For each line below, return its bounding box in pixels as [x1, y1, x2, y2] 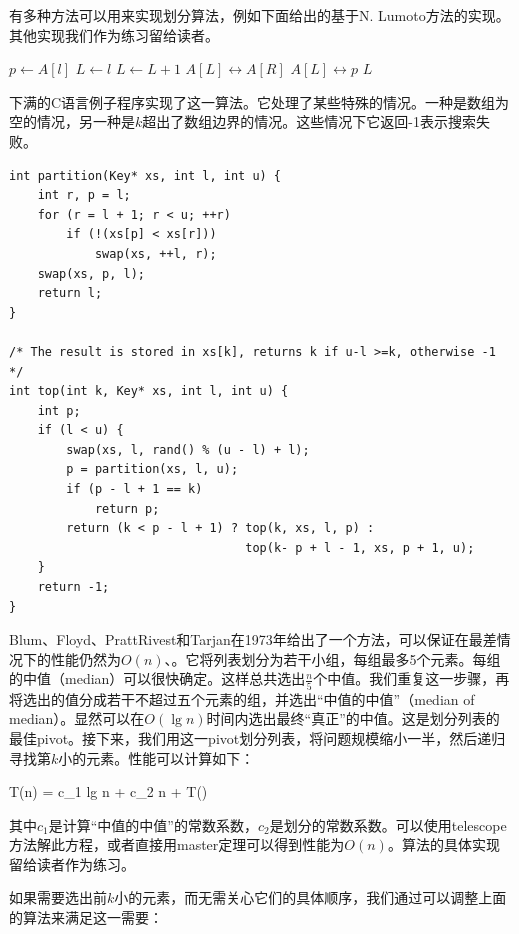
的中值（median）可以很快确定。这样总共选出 [9, 668, 306, 689]
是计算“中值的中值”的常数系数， [48, 814, 258, 835]
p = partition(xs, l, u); [66, 462, 239, 477]
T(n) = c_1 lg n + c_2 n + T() [9, 781, 208, 802]
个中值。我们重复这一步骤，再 [313, 668, 510, 689]
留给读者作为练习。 [9, 853, 135, 874]
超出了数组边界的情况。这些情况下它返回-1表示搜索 [142, 111, 476, 132]
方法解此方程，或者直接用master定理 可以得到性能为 [9, 834, 345, 855]
